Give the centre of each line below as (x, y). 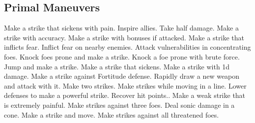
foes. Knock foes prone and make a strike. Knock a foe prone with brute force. (122, 56)
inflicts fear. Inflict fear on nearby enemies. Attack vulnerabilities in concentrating (127, 47)
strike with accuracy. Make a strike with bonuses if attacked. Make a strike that (124, 37)
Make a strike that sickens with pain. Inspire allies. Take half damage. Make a (121, 28)
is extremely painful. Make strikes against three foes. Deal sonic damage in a (119, 105)
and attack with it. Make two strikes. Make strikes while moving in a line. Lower (125, 85)
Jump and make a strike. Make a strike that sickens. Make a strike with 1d (117, 66)
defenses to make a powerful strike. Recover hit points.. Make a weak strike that (125, 95)
